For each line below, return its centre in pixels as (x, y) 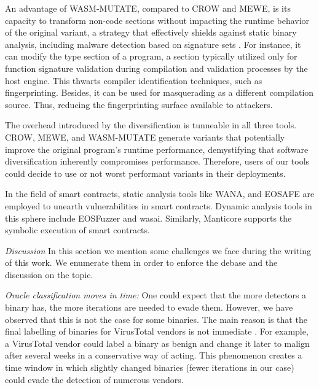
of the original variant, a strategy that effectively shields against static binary (151, 32)
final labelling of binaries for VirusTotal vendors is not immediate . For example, (157, 331)
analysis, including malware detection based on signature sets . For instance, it (153, 44)
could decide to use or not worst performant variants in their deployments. (145, 173)
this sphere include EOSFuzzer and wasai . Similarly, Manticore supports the (148, 218)
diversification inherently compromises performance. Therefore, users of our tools (157, 161)
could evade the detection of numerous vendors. (94, 379)
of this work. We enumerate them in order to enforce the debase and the (141, 262)
